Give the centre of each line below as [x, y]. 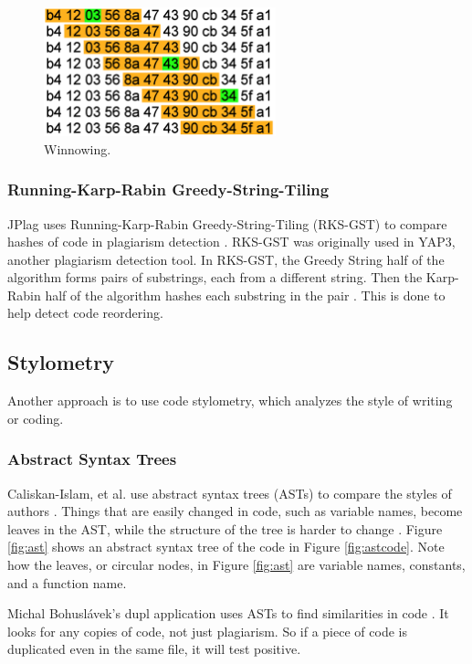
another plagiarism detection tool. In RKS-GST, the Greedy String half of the [226, 259]
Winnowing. [78, 148]
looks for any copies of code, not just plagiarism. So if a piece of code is [207, 631]
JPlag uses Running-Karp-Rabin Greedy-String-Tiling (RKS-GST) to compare [227, 223]
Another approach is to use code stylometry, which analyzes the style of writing [230, 401]
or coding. [36, 418]
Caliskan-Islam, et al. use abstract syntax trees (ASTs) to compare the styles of [230, 493]
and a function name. [67, 582]
